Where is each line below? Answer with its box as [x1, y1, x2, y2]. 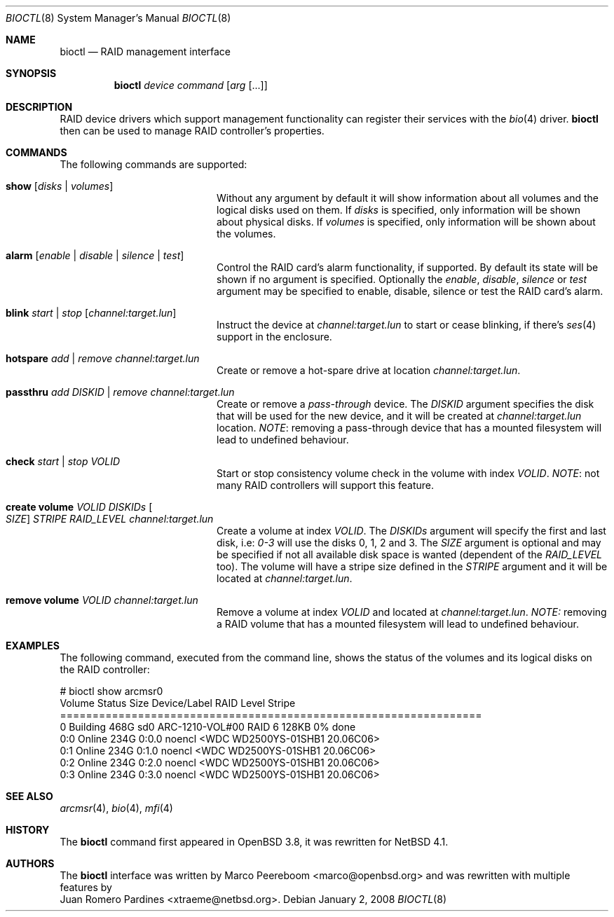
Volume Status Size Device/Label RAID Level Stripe [60, 697, 296, 709]
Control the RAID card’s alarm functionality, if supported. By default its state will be [217, 261, 599, 273]
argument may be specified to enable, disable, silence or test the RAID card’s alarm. [217, 285, 603, 297]
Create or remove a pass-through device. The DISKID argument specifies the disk [217, 398, 594, 410]
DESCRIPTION [6, 101, 73, 113]
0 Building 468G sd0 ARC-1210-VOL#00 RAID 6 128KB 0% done [60, 721, 356, 733]
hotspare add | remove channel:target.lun [6, 352, 200, 364]
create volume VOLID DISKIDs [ [6, 501, 153, 513]
